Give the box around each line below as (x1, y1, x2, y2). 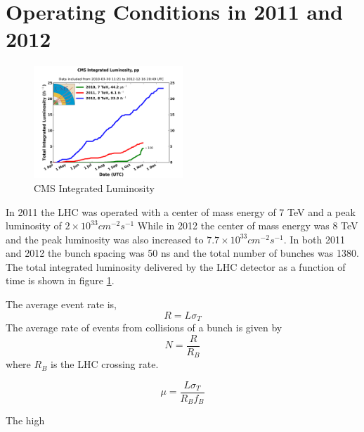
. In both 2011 (283, 231, 345, 246)
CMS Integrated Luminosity (34, 180, 155, 195)
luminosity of (6, 218, 62, 233)
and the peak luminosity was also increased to (6, 231, 204, 246)
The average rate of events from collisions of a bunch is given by (6, 320, 282, 335)
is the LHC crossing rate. (51, 357, 159, 371)
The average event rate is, (6, 297, 117, 312)
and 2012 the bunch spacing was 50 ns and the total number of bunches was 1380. (6, 246, 359, 260)
